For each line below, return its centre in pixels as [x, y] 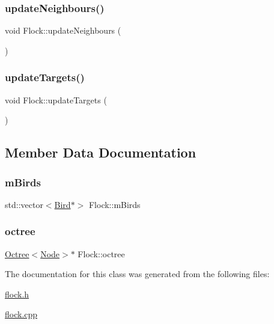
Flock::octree [101, 253]
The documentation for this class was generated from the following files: [137, 274]
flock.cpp [21, 314]
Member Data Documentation [101, 152]
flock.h [17, 294]
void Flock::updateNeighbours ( [63, 30]
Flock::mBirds [114, 204]
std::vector [24, 204]
